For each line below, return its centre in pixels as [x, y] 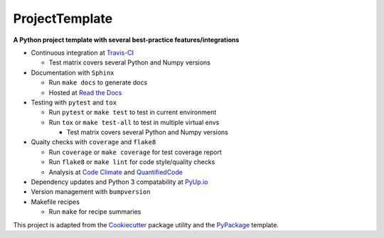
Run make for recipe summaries [95, 212]
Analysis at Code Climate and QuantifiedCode [116, 172]
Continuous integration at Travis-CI [82, 53]
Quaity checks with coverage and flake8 [94, 142]
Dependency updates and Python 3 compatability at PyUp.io [119, 182]
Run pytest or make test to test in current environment [133, 112]
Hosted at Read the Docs [85, 92]
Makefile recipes [55, 202]
